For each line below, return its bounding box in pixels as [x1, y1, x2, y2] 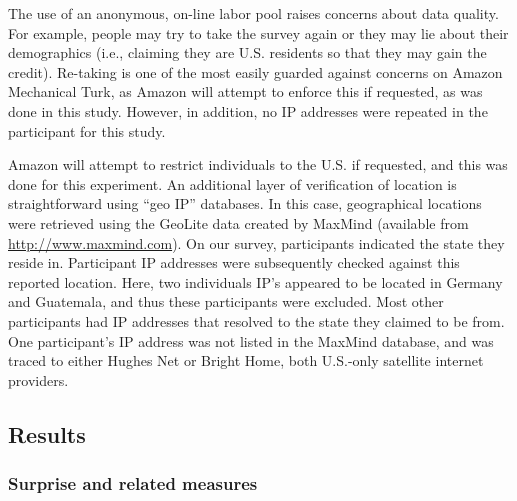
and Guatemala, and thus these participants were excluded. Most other [8, 291, 444, 312]
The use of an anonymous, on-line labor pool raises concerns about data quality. [8, 3, 499, 23]
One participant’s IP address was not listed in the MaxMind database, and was [8, 330, 494, 351]
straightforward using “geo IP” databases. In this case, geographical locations [8, 193, 482, 214]
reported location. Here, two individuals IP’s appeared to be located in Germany [8, 271, 503, 292]
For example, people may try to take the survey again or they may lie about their [8, 22, 509, 43]
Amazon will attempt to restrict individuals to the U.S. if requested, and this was [8, 154, 508, 175]
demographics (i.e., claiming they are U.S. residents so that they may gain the [8, 42, 487, 63]
